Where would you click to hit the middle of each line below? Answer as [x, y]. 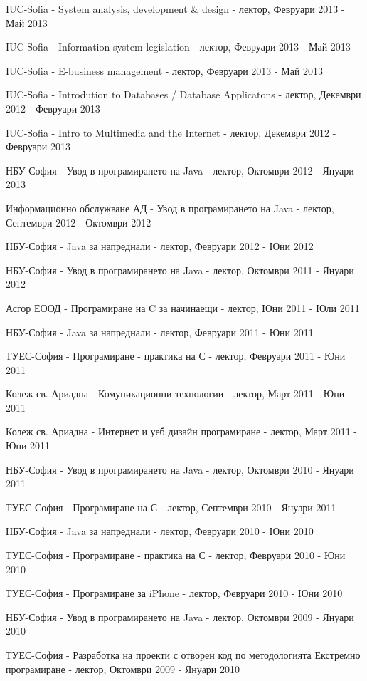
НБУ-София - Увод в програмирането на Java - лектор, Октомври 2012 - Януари [180, 170]
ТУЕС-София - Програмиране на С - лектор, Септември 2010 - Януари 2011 [171, 507]
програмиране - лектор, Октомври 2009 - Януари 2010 [123, 669]
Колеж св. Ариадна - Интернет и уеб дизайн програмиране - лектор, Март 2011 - [181, 431]
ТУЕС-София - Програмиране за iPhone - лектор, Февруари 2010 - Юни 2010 [174, 593]
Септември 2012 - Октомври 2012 [79, 222]
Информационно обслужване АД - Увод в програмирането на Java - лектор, [170, 208]
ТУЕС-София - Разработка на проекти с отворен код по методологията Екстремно [183, 655]
